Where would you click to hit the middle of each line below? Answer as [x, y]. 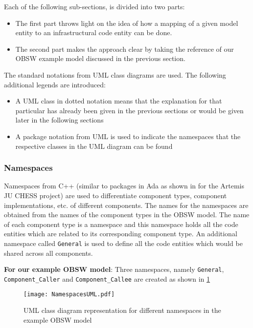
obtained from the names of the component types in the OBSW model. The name [127, 215]
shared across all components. [48, 253]
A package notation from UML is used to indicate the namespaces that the [128, 136]
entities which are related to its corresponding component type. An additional [121, 234]
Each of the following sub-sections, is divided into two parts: [94, 6]
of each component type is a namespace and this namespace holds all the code [121, 224]
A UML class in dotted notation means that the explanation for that [119, 101]
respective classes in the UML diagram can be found [94, 146]
